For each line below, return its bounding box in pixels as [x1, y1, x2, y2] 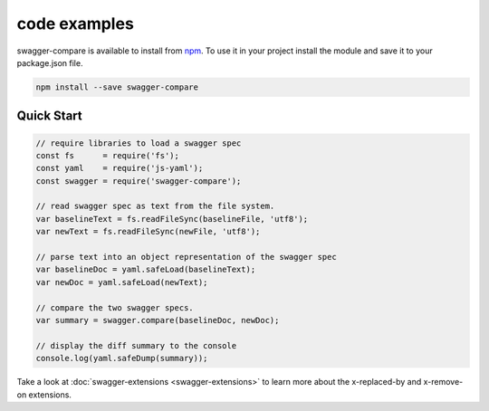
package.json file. [16, 57, 83, 68]
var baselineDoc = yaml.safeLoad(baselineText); [35, 264, 256, 275]
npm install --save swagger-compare [35, 81, 199, 92]
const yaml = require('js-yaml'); [35, 163, 204, 174]
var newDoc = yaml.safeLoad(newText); [35, 277, 208, 287]
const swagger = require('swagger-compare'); [35, 176, 242, 186]
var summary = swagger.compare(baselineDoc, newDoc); [35, 315, 280, 325]
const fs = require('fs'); [35, 150, 180, 160]
